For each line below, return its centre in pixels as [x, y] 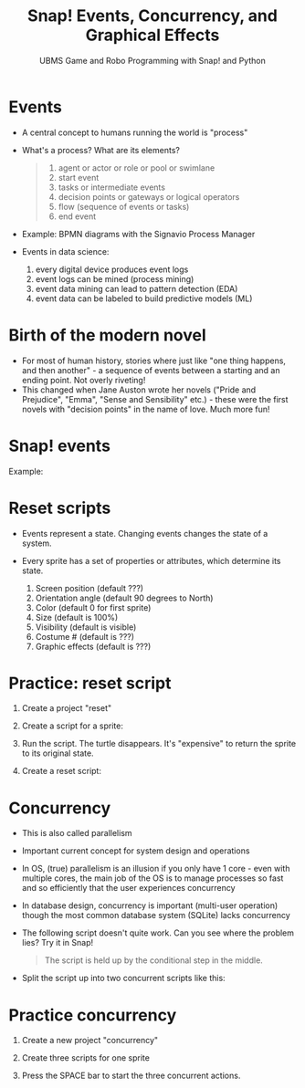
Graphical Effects [152, 35]
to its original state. [58, 753]
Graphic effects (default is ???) [93, 646]
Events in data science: [65, 251]
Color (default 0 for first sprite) [93, 607]
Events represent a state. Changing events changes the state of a [145, 533]
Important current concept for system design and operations [136, 851]
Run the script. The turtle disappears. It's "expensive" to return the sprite [159, 744]
